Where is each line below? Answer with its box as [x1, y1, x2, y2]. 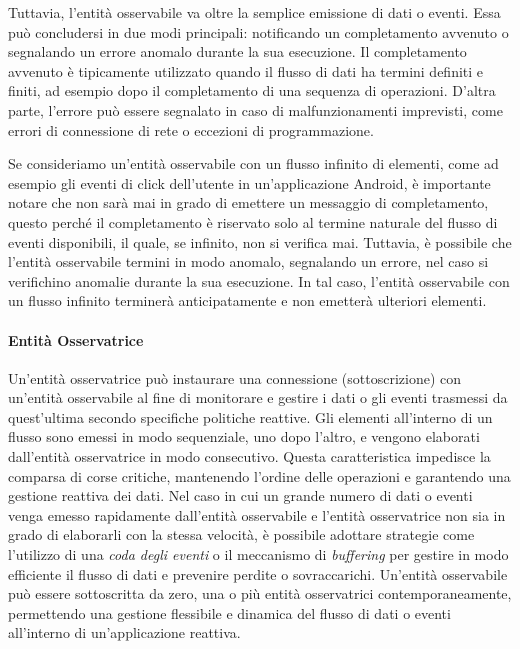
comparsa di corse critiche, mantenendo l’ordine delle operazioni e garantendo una [8, 465, 511, 486]
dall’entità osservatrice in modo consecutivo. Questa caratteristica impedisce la [8, 446, 491, 467]
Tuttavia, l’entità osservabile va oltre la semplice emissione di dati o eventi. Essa [8, 2, 501, 22]
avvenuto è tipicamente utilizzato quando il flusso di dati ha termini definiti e [8, 60, 484, 81]
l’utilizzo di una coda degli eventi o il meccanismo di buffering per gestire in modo [8, 544, 509, 565]
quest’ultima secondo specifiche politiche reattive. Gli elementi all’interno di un [8, 406, 493, 427]
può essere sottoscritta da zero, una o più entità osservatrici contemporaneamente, [8, 583, 512, 604]
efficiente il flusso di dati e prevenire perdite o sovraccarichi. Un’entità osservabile [8, 563, 508, 584]
